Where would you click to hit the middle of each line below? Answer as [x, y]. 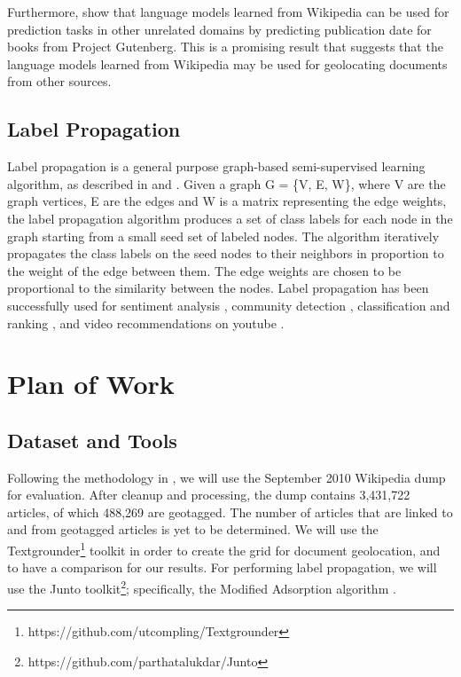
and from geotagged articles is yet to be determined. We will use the [193, 529]
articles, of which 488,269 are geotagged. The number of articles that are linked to [230, 512]
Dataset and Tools [92, 440]
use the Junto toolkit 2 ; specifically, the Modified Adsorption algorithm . [202, 586]
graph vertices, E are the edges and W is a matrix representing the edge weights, [227, 201]
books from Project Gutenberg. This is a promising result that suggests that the [225, 47]
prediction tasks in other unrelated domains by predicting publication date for [219, 29]
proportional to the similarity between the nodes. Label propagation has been [218, 288]
